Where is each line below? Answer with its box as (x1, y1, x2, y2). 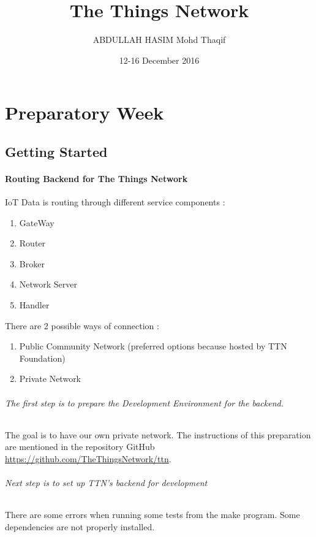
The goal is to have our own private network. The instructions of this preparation (5, 428, 311, 441)
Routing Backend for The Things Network (5, 172, 188, 185)
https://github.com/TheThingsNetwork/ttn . (5, 452, 171, 465)
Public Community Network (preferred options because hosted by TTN (19, 340, 287, 352)
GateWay (19, 216, 55, 229)
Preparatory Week (5, 100, 164, 125)
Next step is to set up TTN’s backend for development (5, 476, 208, 489)
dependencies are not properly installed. (5, 520, 155, 533)
